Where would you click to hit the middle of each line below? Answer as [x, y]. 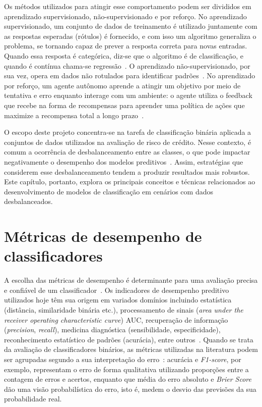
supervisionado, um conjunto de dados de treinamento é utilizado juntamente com [131, 26]
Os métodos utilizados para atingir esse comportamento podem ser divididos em [128, 6]
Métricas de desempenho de [103, 236]
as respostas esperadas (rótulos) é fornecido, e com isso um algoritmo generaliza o [130, 36]
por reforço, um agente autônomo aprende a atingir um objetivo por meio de [122, 85]
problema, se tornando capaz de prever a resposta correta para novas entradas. [126, 46]
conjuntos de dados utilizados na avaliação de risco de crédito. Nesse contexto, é [128, 142]
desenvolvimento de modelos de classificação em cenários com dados [109, 191]
